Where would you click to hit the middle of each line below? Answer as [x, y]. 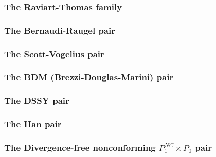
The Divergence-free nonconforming [80, 147]
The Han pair [33, 124]
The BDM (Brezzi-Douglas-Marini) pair [89, 77]
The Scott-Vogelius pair [54, 53]
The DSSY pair [37, 100]
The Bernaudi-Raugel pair [60, 30]
